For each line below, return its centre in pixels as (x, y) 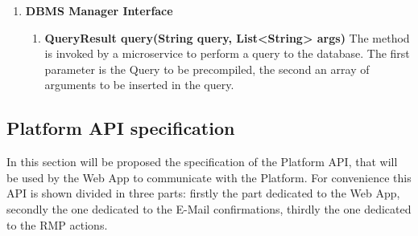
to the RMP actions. (57, 224)
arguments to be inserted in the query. (139, 85)
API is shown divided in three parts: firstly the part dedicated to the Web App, (203, 193)
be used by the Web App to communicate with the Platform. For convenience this (209, 177)
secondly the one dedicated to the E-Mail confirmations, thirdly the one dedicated (209, 208)
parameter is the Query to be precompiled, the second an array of (207, 69)
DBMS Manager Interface (99, 10)
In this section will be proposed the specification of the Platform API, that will (202, 162)
